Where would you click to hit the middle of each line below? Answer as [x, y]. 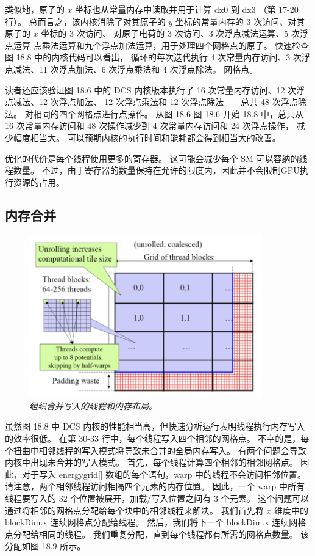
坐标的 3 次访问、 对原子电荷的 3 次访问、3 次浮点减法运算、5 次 [170, 33]
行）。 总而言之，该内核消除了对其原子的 [85, 21]
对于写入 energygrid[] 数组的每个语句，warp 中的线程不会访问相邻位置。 [164, 474]
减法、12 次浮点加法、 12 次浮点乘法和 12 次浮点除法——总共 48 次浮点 [155, 102]
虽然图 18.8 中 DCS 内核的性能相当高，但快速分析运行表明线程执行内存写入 [155, 426]
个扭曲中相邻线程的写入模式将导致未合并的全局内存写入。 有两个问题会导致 [156, 450]
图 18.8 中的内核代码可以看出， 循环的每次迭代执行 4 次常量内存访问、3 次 [153, 57]
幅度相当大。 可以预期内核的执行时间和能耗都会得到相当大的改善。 [147, 137]
